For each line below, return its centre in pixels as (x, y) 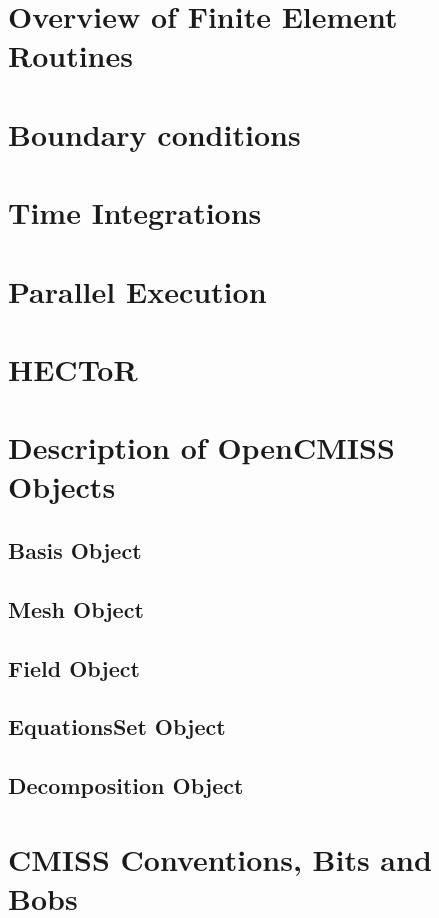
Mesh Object (76, 608)
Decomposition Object (126, 785)
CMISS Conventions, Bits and (220, 858)
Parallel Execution (137, 290)
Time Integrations (135, 212)
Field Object (74, 667)
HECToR (73, 368)
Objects (62, 486)
